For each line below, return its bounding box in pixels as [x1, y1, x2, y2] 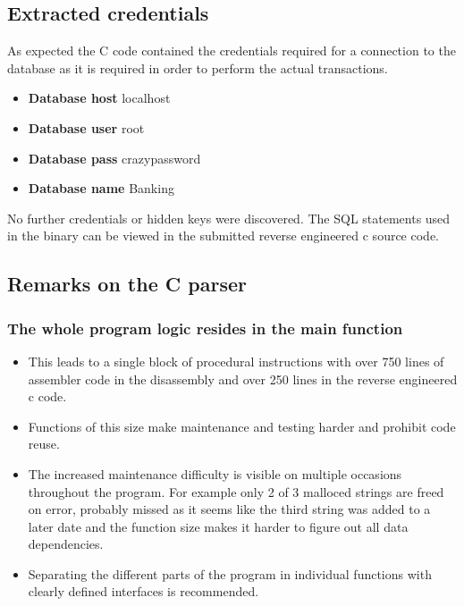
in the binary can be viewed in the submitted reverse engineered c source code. [7, 226, 439, 245]
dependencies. [28, 534, 104, 553]
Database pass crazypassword [28, 148, 201, 167]
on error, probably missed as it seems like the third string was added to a [28, 500, 431, 518]
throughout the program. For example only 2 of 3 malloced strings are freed [28, 482, 444, 501]
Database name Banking [28, 179, 174, 198]
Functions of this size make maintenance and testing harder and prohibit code [28, 417, 456, 435]
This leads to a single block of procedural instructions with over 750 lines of [28, 351, 444, 370]
